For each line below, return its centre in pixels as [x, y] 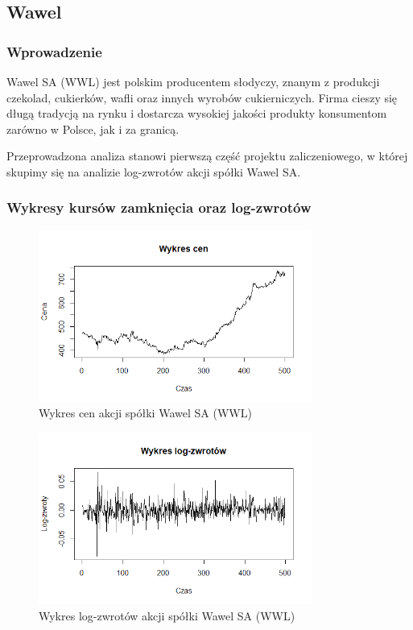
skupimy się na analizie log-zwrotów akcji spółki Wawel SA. [154, 171]
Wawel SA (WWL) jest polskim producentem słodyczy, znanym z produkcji [193, 81]
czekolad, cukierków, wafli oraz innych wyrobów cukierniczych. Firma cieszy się [202, 97]
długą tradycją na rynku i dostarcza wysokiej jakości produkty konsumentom [197, 113]
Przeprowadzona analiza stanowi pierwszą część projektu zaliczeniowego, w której [207, 156]
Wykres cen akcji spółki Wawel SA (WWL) [145, 413]
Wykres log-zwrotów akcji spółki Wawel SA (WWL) [167, 615]
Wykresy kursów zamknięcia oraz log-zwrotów [159, 207]
